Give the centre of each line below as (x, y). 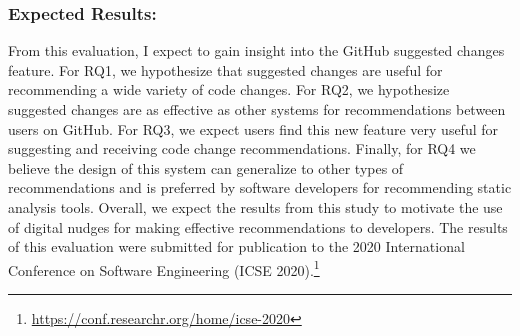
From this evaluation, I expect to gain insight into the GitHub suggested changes (256, 50)
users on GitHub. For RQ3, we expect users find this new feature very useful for (253, 128)
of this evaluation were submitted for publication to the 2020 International (236, 246)
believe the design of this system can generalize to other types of (206, 167)
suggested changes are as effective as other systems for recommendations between (257, 109)
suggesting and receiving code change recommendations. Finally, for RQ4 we (242, 148)
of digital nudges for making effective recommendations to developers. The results (258, 226)
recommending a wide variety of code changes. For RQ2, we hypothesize (229, 89)
